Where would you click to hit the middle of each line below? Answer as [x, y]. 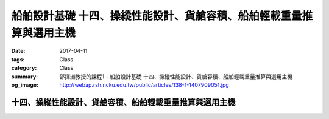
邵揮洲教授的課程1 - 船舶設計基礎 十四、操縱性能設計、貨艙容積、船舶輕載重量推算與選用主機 [176, 76]
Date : [18, 51]
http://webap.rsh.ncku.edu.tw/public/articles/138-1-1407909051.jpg [144, 84]
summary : [25, 76]
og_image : [25, 84]
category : [24, 68]
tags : [18, 59]
